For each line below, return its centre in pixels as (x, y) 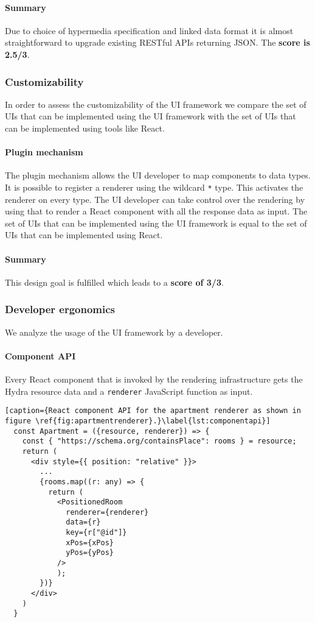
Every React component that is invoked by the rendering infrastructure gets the (154, 379)
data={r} (83, 522)
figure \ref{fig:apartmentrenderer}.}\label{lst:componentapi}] (138, 421)
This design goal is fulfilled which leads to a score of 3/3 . (114, 282)
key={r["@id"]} (96, 533)
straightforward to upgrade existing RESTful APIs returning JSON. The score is (157, 42)
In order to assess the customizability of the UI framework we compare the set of (156, 104)
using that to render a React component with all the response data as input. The (156, 211)
